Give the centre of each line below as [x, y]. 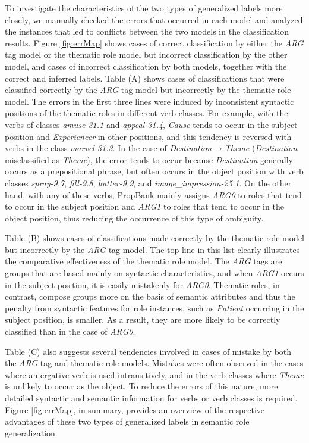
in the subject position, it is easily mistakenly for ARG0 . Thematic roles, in [142, 284]
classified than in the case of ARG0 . [70, 331]
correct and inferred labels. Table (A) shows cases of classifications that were [145, 78]
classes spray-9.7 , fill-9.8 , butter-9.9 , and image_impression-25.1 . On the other [148, 182]
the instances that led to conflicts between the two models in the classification [147, 31]
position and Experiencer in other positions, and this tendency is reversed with [148, 136]
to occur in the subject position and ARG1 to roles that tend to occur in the [144, 206]
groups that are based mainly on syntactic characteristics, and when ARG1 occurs [154, 273]
